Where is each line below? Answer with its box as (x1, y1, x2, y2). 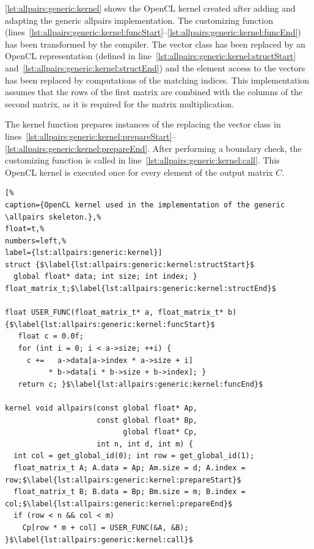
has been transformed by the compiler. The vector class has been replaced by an (5, 37, 305, 50)
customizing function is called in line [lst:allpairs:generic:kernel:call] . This (5, 154, 280, 167)
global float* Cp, (123, 428, 197, 437)
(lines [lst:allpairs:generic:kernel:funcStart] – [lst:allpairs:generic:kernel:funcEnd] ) (5, 26, 301, 38)
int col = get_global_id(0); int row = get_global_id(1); (13, 451, 255, 461)
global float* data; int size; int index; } (13, 272, 197, 281)
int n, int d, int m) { (97, 439, 193, 448)
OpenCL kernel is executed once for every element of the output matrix (5, 165, 273, 178)
